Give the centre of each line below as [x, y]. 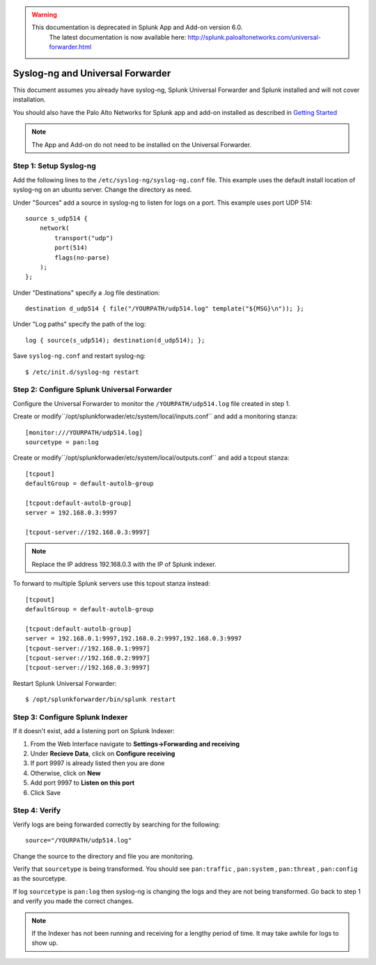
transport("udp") [84, 238]
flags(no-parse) [82, 257]
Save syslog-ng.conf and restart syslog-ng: [79, 356]
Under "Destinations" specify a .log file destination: [86, 292]
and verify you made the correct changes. [73, 901]
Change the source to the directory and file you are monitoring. [103, 856]
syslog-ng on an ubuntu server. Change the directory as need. [102, 190]
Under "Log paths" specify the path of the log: [79, 324]
